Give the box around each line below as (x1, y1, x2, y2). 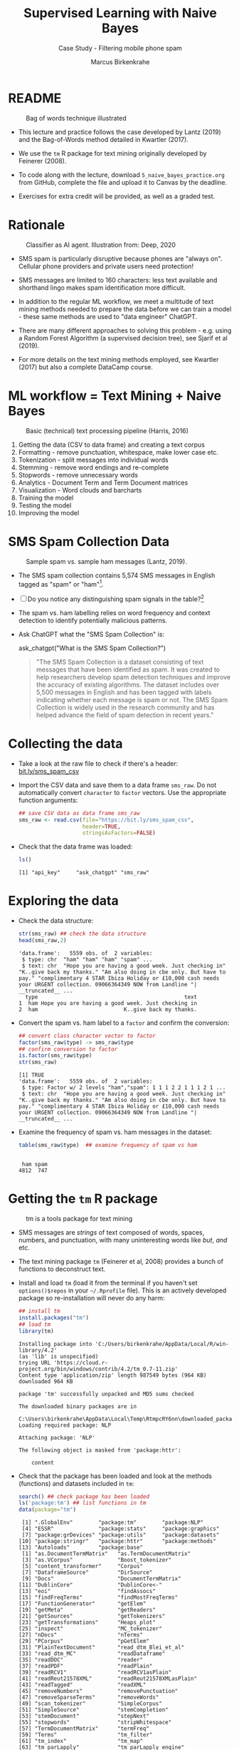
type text (25, 993, 198, 1001)
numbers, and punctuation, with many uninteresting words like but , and (18, 1236, 228, 1244)
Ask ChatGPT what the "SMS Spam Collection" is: (18, 629, 165, 638)
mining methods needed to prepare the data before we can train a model (18, 305, 232, 313)
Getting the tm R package (8, 1190, 159, 1207)
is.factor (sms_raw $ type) (18, 1052, 92, 1059)
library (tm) (18, 1327, 54, 1335)
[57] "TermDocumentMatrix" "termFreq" (18, 1725, 150, 1732)
